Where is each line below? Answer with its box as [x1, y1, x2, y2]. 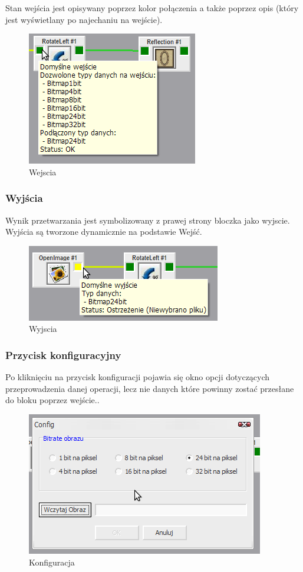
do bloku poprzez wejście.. [5, 394, 100, 406]
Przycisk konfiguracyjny [5, 347, 121, 362]
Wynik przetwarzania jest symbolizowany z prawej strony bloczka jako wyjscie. [5, 214, 290, 226]
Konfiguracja [29, 556, 75, 568]
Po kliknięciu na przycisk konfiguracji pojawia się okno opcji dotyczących [5, 371, 270, 383]
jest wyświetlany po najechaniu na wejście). [5, 13, 163, 25]
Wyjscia [29, 322, 57, 335]
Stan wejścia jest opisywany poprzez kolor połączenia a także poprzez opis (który [5, 2, 299, 14]
